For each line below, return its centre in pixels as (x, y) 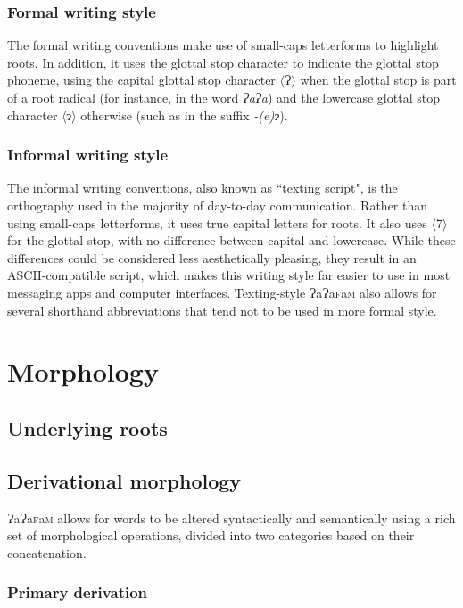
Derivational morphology (124, 480)
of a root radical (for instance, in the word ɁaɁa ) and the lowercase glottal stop (223, 97)
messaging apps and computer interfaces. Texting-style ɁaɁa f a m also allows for (222, 292)
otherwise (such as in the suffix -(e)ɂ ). (184, 115)
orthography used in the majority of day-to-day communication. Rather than (218, 205)
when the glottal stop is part (378, 80)
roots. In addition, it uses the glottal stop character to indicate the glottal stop (223, 62)
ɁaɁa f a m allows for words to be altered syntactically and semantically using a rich (231, 518)
